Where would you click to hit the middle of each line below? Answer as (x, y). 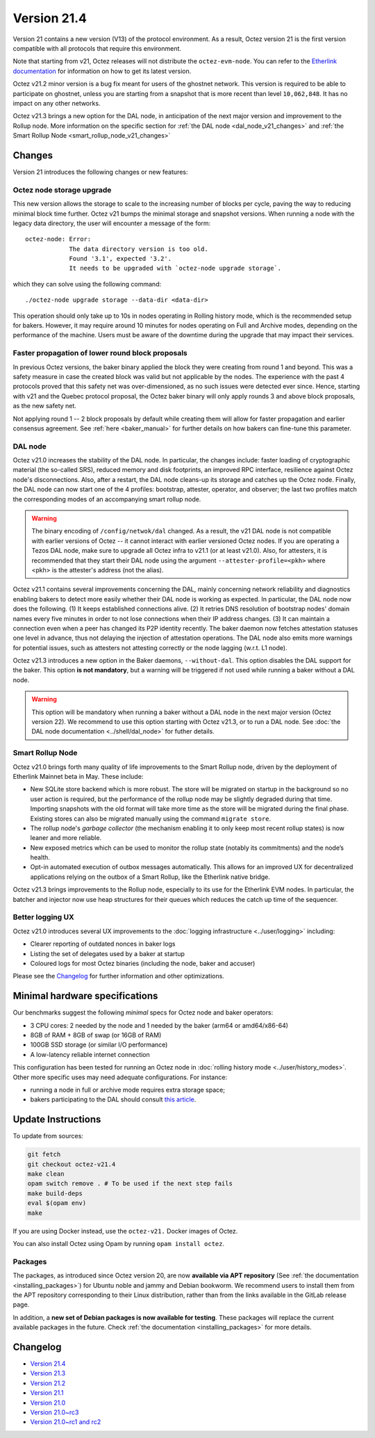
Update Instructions (57, 1120)
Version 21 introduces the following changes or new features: (100, 172)
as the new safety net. (44, 406)
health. (40, 857)
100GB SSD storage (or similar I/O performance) (99, 1045)
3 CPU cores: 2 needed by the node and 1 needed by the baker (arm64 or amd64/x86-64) (159, 1025)
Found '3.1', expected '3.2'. (120, 259)
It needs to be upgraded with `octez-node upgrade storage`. (175, 268)
